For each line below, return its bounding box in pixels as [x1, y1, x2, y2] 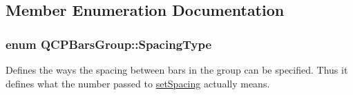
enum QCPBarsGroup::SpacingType [6, 35, 212, 52]
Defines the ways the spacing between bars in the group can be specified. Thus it [6, 63, 348, 76]
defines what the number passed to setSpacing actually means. [6, 76, 270, 90]
